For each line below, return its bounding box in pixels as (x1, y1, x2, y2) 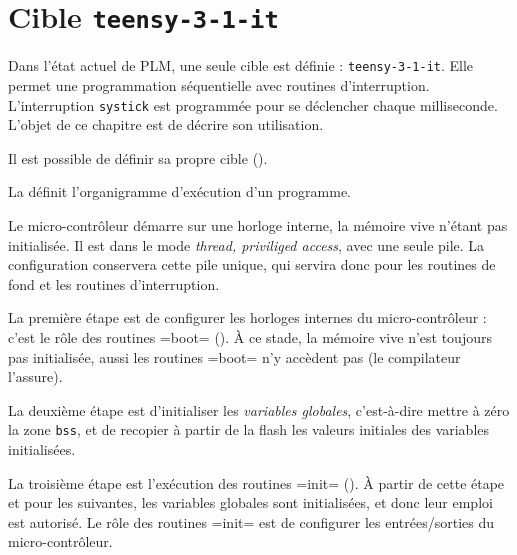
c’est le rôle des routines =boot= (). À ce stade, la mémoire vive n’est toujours (8, 326, 492, 347)
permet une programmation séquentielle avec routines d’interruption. (8, 74, 430, 95)
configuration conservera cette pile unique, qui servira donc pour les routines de (8, 254, 496, 275)
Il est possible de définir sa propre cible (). (8, 147, 268, 168)
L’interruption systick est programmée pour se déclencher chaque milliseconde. (8, 94, 498, 115)
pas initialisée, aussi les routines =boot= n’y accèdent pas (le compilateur (8, 346, 461, 367)
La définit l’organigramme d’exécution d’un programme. (8, 181, 351, 202)
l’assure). (8, 366, 63, 387)
